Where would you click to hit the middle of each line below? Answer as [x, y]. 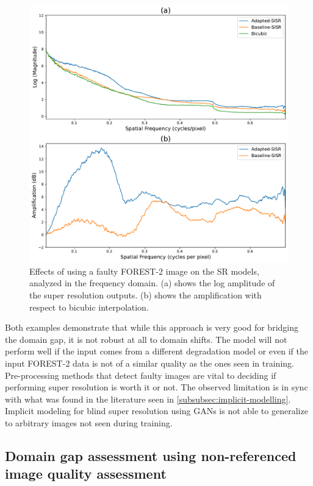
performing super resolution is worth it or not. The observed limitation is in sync [156, 387]
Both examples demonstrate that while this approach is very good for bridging [152, 327]
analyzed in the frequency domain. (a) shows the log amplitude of [152, 283]
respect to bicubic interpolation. [89, 307]
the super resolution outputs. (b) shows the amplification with [146, 294]
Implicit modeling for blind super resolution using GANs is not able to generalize [156, 411]
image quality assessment [86, 474]
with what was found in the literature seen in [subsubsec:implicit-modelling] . [148, 399]
